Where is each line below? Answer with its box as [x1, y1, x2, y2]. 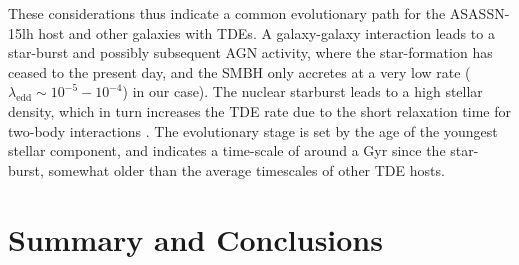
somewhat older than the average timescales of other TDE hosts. [48, 159, 445, 180]
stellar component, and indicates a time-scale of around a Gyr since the [8, 140, 446, 161]
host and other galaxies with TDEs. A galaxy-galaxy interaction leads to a [38, 22, 495, 43]
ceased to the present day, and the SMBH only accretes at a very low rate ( [8, 61, 471, 82]
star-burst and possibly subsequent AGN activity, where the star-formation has [8, 42, 493, 63]
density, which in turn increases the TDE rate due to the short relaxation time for [8, 100, 511, 121]
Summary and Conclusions [8, 218, 383, 259]
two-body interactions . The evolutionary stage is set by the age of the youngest [8, 120, 498, 141]
